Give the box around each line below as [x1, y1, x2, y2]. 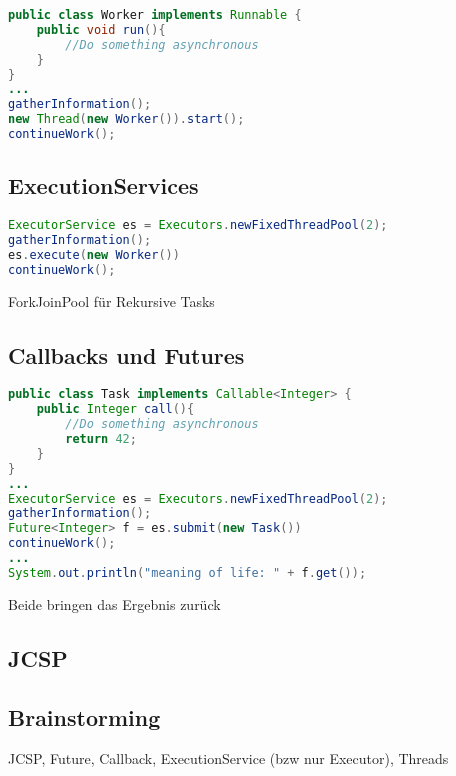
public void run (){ [36, 22, 166, 37]
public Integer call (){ [36, 402, 195, 417]
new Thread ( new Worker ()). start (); [8, 112, 245, 127]
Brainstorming [8, 701, 161, 732]
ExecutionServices [8, 170, 199, 201]
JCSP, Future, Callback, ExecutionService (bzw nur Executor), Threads [8, 748, 449, 769]
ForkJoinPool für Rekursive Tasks [8, 290, 215, 311]
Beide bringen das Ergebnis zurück [8, 593, 221, 614]
